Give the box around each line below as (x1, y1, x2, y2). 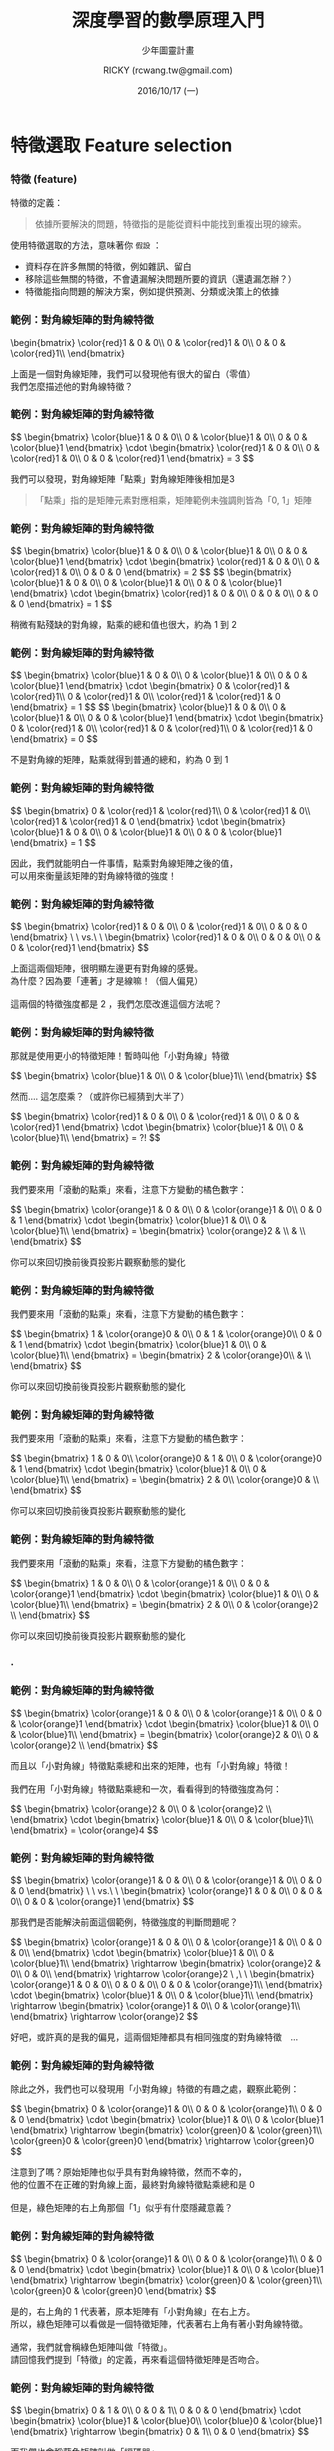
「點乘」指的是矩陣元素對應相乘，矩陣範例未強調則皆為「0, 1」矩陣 (34, 494, 312, 506)
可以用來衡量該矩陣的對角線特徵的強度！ (10, 869, 177, 881)
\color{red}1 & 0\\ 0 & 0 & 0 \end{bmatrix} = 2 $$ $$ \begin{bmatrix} (10, 566, 292, 578)
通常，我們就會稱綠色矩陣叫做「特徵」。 (10, 2341, 173, 2353)
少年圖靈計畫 (141, 44, 195, 56)
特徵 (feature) (10, 172, 78, 186)
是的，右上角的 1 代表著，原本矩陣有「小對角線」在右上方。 (10, 2305, 256, 2317)
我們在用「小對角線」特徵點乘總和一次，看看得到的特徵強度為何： (10, 1782, 282, 1795)
